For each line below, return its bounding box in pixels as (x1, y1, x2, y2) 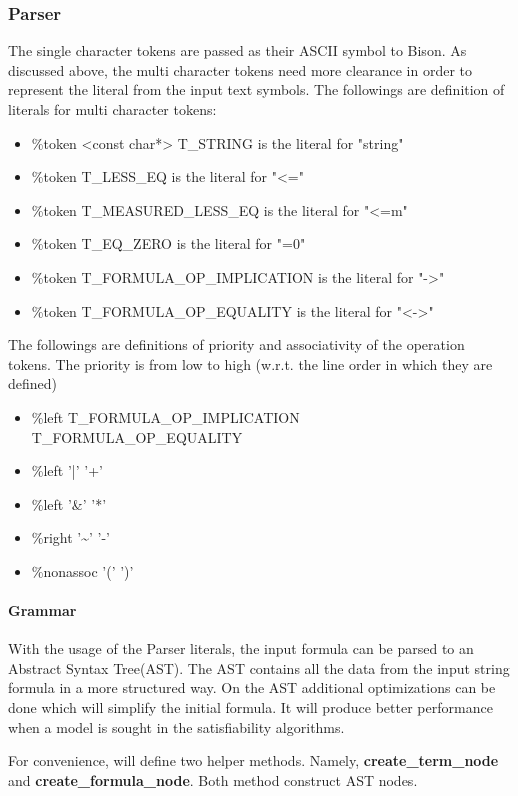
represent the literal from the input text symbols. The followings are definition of (8, 79, 505, 100)
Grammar (8, 600, 77, 621)
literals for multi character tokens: (8, 99, 217, 119)
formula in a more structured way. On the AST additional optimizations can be (8, 677, 496, 698)
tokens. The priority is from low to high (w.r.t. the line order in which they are (8, 353, 493, 374)
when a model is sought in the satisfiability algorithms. (8, 716, 345, 737)
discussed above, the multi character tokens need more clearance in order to (8, 59, 473, 80)
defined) (8, 373, 58, 394)
